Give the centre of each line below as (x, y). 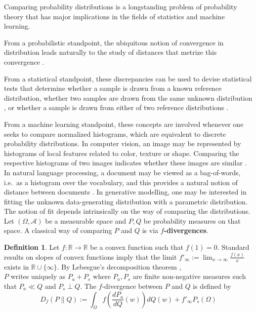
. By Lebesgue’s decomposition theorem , (119, 266)
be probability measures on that (192, 220)
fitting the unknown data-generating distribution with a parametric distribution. (126, 201)
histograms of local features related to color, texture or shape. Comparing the (122, 153)
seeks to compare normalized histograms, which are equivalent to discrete (115, 134)
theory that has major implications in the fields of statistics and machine (114, 16)
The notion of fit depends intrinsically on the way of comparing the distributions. (127, 211)
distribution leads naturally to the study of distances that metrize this (110, 52)
